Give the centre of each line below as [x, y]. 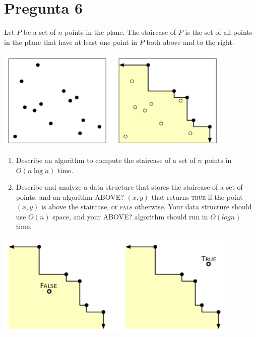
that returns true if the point [197, 196]
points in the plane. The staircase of [120, 32]
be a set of [40, 32]
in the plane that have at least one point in [71, 42]
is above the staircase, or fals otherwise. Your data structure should [147, 207]
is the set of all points [219, 32]
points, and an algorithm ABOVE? [70, 196]
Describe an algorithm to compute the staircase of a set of [106, 160]
